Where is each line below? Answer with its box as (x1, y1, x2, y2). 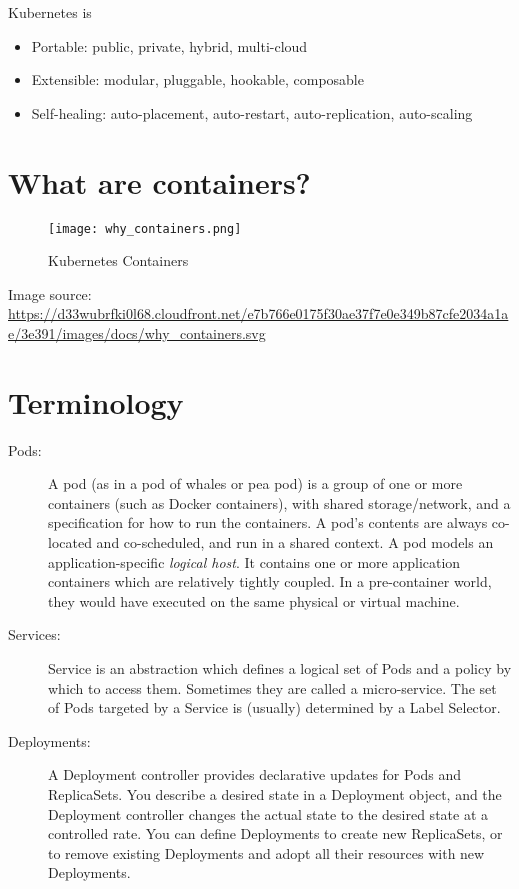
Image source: (8, 283, 92, 304)
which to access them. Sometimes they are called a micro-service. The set (48, 677, 497, 698)
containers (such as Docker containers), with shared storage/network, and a (48, 492, 511, 513)
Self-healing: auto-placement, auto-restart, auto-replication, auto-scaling (31, 102, 473, 123)
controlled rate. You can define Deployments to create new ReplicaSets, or (48, 823, 503, 844)
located (48, 532, 92, 553)
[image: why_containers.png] (48, 221, 242, 236)
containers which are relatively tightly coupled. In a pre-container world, (48, 571, 492, 592)
